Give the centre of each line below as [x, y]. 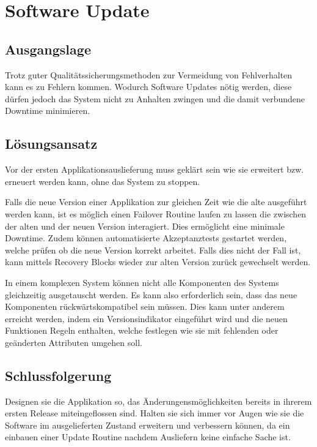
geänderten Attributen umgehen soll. [74, 342]
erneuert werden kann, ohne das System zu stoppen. [103, 181]
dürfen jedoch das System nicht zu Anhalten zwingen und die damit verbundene [155, 98]
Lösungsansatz [51, 144]
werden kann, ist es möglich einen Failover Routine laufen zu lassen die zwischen [156, 213]
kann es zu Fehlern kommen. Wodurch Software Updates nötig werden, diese [148, 87]
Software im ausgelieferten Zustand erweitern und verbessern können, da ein [148, 425]
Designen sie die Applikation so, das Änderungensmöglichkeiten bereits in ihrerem [158, 401]
